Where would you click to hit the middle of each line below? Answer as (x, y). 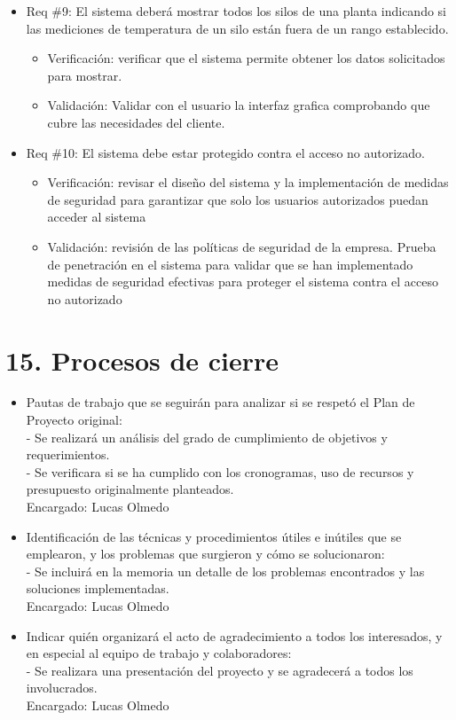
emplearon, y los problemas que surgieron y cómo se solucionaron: (205, 554)
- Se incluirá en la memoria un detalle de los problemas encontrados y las (225, 571)
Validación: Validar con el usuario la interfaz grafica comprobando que (239, 105)
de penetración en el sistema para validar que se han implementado (230, 264)
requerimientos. (68, 454)
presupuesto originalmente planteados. (130, 489)
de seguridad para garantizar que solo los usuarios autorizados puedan (238, 199)
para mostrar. (85, 75)
